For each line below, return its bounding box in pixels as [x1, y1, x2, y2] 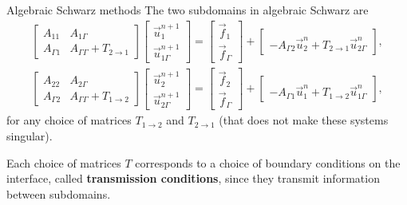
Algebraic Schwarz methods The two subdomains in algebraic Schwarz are [6, 2, 369, 18]
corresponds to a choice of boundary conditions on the [135, 154, 401, 171]
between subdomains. [6, 185, 111, 202]
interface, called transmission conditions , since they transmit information [6, 170, 380, 187]
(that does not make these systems [219, 112, 389, 128]
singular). [6, 128, 53, 144]
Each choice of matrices [6, 154, 121, 171]
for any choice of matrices [6, 112, 132, 128]
